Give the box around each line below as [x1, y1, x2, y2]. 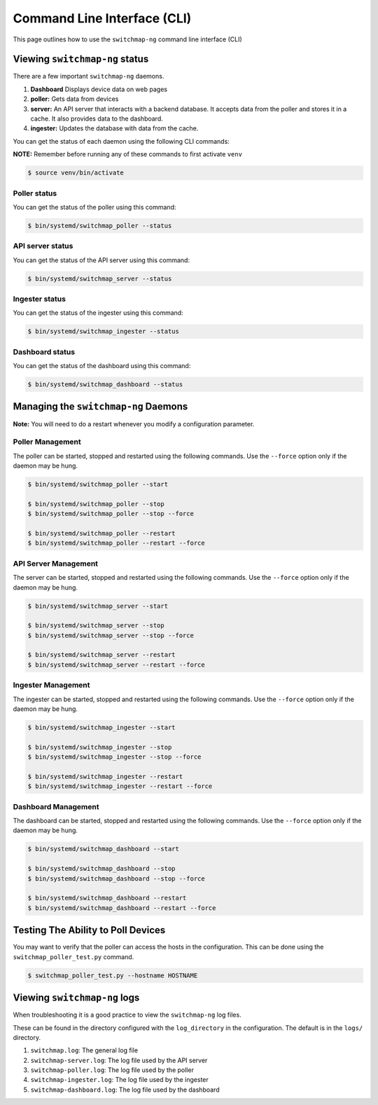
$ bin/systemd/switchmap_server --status [27, 274, 172, 283]
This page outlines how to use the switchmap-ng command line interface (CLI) [13, 35, 243, 43]
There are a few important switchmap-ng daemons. [13, 72, 164, 81]
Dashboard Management [13, 801, 99, 811]
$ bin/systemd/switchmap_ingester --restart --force [27, 782, 213, 790]
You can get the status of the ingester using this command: [13, 309, 183, 317]
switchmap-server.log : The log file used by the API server [30, 1056, 208, 1064]
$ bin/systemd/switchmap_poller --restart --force [27, 539, 206, 547]
